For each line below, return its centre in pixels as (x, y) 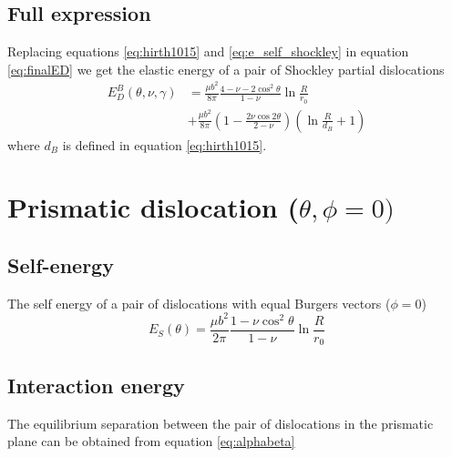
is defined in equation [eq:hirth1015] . (164, 144)
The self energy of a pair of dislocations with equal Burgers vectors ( (199, 303)
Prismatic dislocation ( (153, 207)
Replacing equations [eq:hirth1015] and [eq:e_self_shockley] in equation (208, 51)
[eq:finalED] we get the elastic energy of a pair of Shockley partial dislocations (226, 69)
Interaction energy (96, 385)
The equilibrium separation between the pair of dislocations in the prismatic (221, 423)
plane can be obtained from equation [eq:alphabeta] (151, 441)
